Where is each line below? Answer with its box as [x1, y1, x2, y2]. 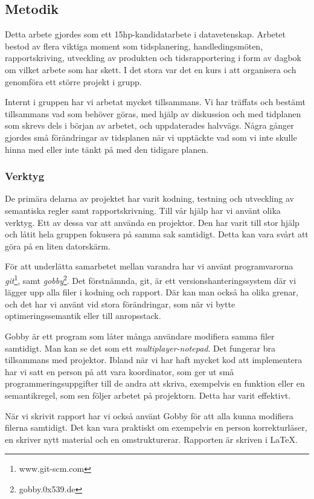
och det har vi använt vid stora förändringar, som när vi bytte [5, 297, 235, 310]
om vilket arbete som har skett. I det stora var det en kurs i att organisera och [5, 63, 296, 76]
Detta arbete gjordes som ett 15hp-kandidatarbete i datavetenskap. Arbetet [5, 28, 286, 40]
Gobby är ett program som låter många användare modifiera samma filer [5, 329, 275, 342]
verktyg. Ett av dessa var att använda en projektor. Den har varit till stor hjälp [5, 216, 300, 228]
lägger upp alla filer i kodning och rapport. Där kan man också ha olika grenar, [5, 286, 298, 298]
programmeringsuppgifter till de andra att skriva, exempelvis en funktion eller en [5, 377, 305, 390]
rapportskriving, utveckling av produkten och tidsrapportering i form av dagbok [5, 51, 301, 64]
